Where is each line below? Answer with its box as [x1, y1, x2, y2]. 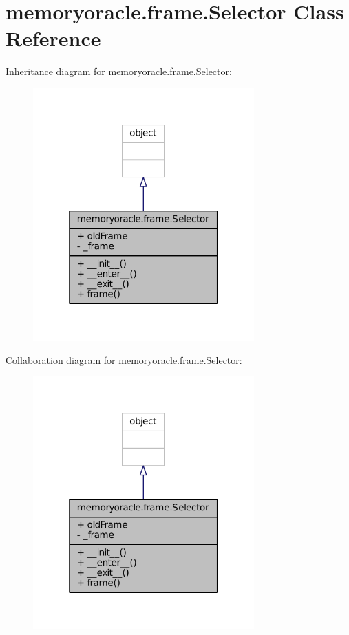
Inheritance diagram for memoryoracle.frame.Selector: [6, 64, 232, 78]
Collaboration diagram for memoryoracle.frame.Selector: [6, 352, 242, 367]
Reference [6, 24, 101, 52]
